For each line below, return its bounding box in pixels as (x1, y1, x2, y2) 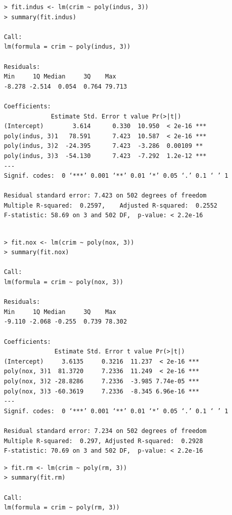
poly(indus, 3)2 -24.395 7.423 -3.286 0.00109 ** (4, 142, 203, 150)
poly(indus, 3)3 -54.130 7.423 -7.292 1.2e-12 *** (4, 152, 207, 160)
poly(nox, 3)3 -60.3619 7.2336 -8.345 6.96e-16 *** (4, 387, 200, 395)
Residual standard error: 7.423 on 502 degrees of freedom (4, 192, 207, 200)
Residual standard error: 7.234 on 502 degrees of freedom (4, 427, 207, 434)
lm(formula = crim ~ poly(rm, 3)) (4, 504, 120, 511)
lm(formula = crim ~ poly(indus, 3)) (4, 43, 131, 51)
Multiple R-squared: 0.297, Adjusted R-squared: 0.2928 (4, 437, 203, 445)
